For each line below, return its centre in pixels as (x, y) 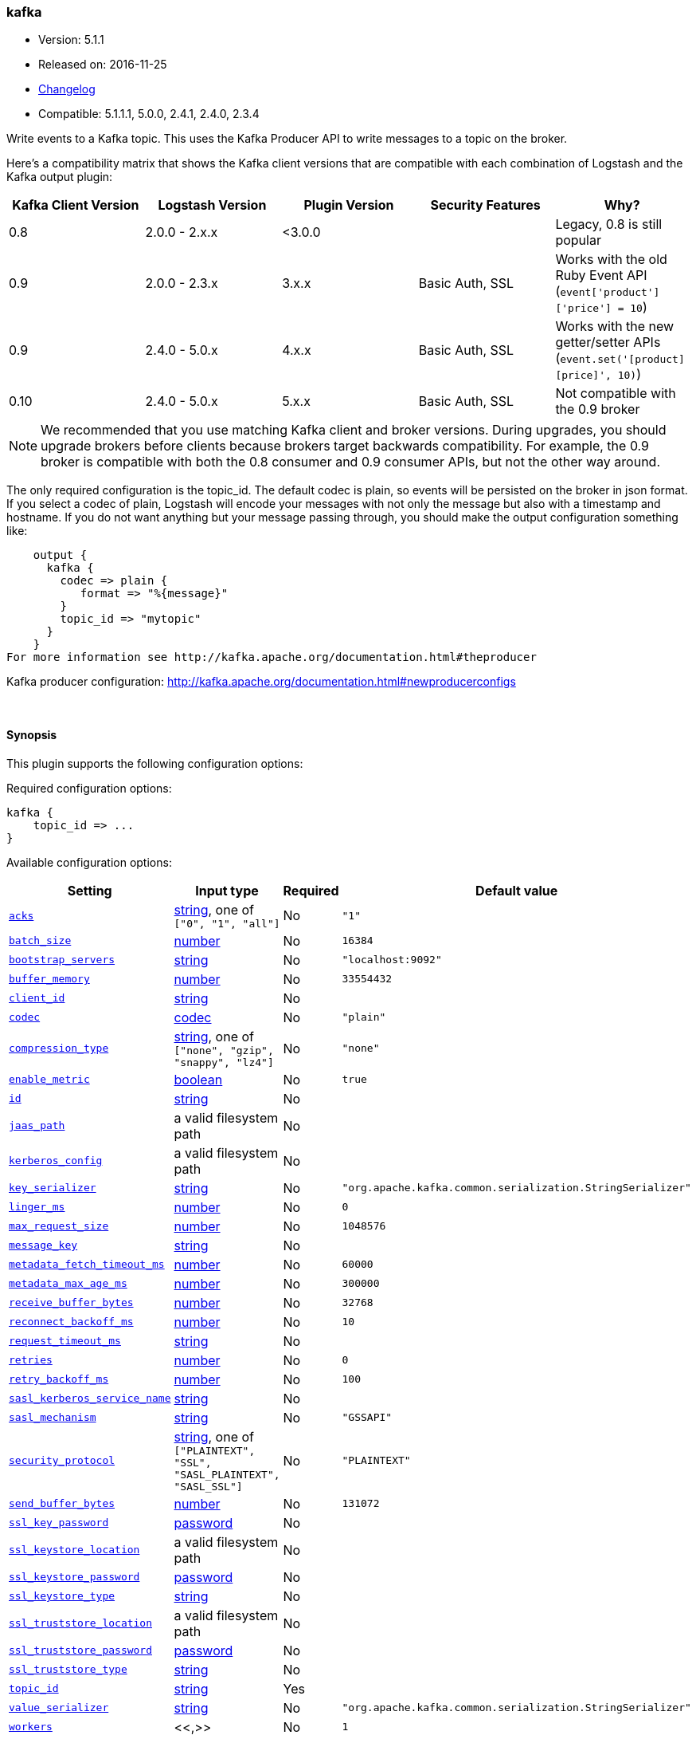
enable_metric (49, 1080)
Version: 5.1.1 (71, 40)
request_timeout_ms (65, 1341)
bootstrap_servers (62, 960)
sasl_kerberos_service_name (90, 1399)
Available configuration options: (89, 862)
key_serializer (53, 1188)
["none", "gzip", (224, 1050)
